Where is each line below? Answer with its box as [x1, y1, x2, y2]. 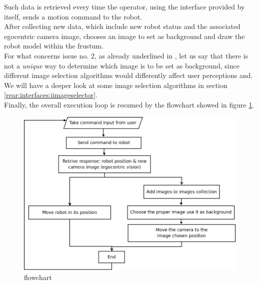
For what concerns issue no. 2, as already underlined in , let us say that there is [4, 50, 248, 60]
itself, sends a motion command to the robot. [4, 11, 142, 21]
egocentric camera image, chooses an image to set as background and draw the [4, 30, 245, 41]
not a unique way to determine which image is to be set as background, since [4, 60, 239, 70]
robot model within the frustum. [4, 40, 103, 51]
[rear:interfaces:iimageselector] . [4, 89, 97, 100]
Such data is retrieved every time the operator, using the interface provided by [4, 1, 245, 11]
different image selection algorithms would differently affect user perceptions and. [4, 70, 253, 80]
